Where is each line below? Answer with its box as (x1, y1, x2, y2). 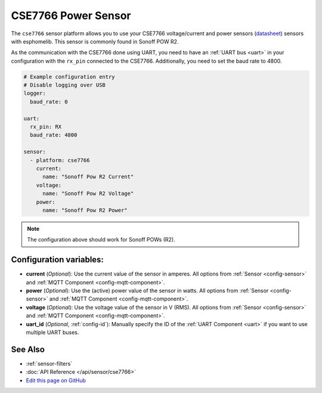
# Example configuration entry (23, 73, 116, 80)
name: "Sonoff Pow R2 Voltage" (42, 190, 134, 197)
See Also (11, 344, 45, 354)
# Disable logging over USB (23, 82, 106, 89)
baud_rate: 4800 (30, 132, 78, 138)
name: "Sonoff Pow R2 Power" (42, 206, 128, 213)
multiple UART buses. (26, 329, 79, 336)
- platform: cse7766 (30, 157, 90, 163)
